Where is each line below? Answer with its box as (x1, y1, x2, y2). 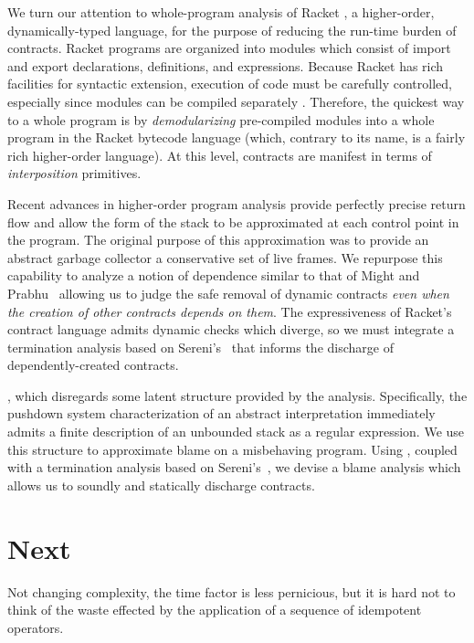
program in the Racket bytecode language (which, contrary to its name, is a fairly (7, 128, 466, 147)
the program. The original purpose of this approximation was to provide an (7, 230, 429, 249)
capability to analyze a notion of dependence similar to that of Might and (7, 266, 420, 285)
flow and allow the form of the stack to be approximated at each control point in (7, 212, 459, 231)
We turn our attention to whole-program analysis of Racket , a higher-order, (7, 3, 435, 21)
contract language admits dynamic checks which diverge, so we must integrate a (7, 320, 455, 339)
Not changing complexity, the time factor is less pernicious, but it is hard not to (7, 582, 456, 601)
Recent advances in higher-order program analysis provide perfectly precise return (7, 194, 466, 213)
